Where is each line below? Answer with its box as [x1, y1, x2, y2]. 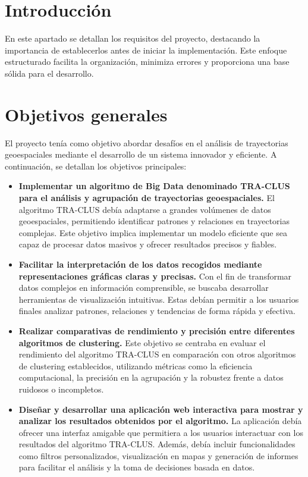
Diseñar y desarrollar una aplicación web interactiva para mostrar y [18, 403, 303, 415]
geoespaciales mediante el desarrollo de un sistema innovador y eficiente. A [5, 148, 277, 161]
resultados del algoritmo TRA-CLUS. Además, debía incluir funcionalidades [18, 438, 296, 450]
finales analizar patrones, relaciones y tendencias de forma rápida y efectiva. [18, 305, 296, 317]
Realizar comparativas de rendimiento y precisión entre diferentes [18, 324, 295, 337]
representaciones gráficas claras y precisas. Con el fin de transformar [18, 269, 292, 282]
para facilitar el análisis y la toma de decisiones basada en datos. [18, 461, 255, 473]
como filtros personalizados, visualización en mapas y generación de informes [18, 449, 298, 462]
